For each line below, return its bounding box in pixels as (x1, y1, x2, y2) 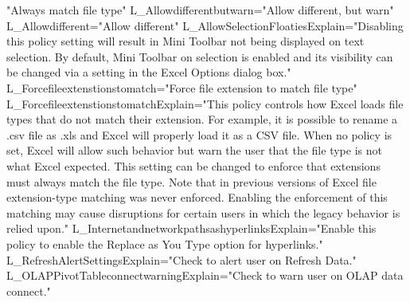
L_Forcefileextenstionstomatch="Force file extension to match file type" (6, 79, 357, 96)
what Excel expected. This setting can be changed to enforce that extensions (6, 157, 381, 174)
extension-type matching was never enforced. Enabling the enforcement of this (6, 189, 388, 206)
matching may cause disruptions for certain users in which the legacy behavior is (6, 204, 400, 221)
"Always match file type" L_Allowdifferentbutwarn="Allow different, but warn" (6, 2, 394, 18)
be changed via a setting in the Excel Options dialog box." (6, 64, 291, 80)
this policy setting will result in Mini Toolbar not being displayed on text (6, 33, 365, 49)
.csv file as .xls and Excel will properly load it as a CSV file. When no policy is (6, 126, 392, 143)
